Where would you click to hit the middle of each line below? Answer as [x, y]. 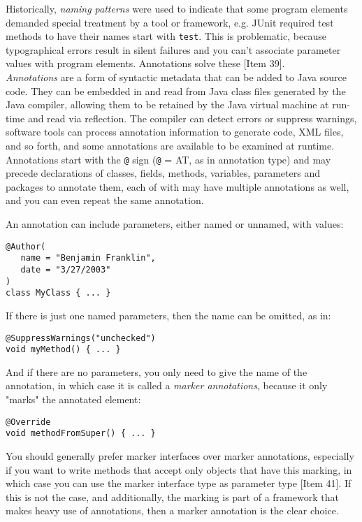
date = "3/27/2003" [66, 269]
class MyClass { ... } [58, 293]
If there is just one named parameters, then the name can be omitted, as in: [168, 315]
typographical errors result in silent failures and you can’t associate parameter [173, 49]
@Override [28, 422]
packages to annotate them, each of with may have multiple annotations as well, [178, 186]
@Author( [26, 246]
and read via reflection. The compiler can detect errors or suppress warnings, [192, 118]
